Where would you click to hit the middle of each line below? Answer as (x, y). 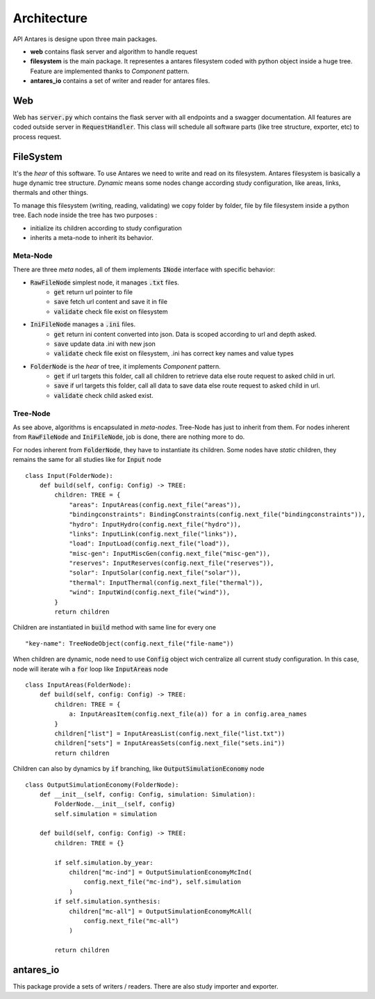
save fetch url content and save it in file (111, 302)
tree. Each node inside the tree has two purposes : (85, 215)
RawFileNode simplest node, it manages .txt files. (105, 282)
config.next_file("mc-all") (132, 921)
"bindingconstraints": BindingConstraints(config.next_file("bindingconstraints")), (217, 514)
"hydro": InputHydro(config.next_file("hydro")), (155, 524)
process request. (37, 136)
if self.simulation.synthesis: (108, 902)
